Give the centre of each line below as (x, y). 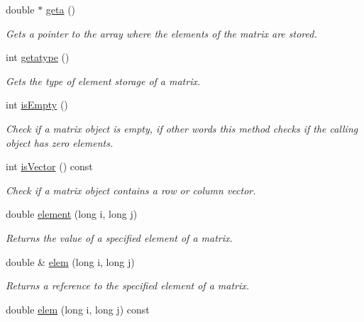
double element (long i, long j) (72, 214)
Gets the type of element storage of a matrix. (103, 80)
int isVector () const (49, 166)
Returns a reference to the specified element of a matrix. (128, 285)
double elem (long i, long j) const (78, 309)
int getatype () (38, 57)
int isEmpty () (37, 105)
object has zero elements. (60, 142)
